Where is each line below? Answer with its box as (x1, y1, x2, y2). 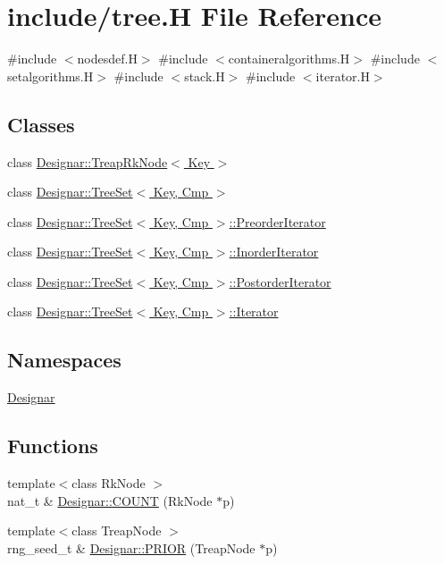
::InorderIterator (229, 242, 319, 261)
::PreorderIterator (229, 212, 326, 231)
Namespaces (7, 346, 121, 374)
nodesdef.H (77, 49, 138, 68)
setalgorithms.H (7, 66, 94, 85)
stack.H (184, 66, 225, 85)
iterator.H (315, 66, 370, 85)
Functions (7, 432, 98, 459)
